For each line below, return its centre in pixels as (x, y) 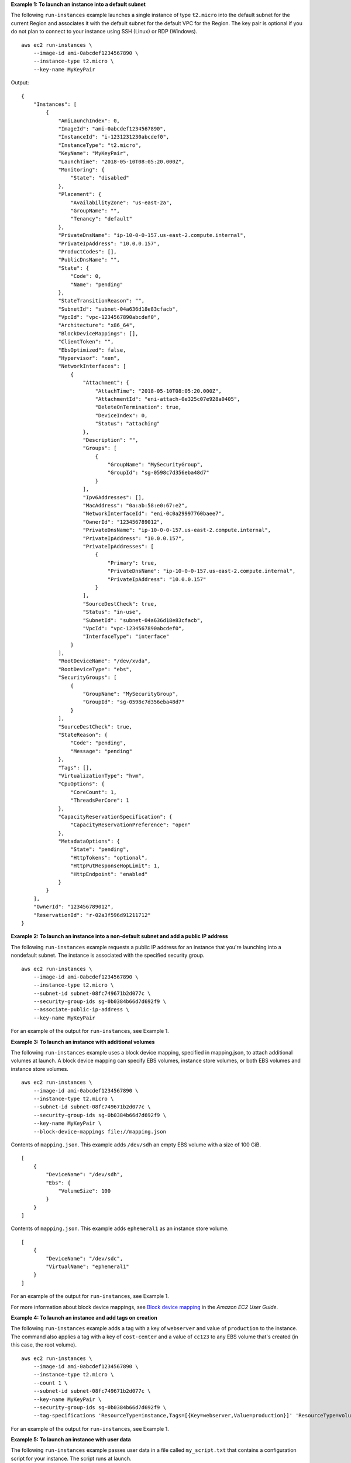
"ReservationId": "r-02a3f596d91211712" (92, 915)
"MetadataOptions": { (89, 842)
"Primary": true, (132, 563)
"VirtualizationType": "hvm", (101, 776)
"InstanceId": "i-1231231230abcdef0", (114, 137)
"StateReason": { (83, 735)
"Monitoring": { (81, 170)
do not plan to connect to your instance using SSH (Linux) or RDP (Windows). (104, 32)
